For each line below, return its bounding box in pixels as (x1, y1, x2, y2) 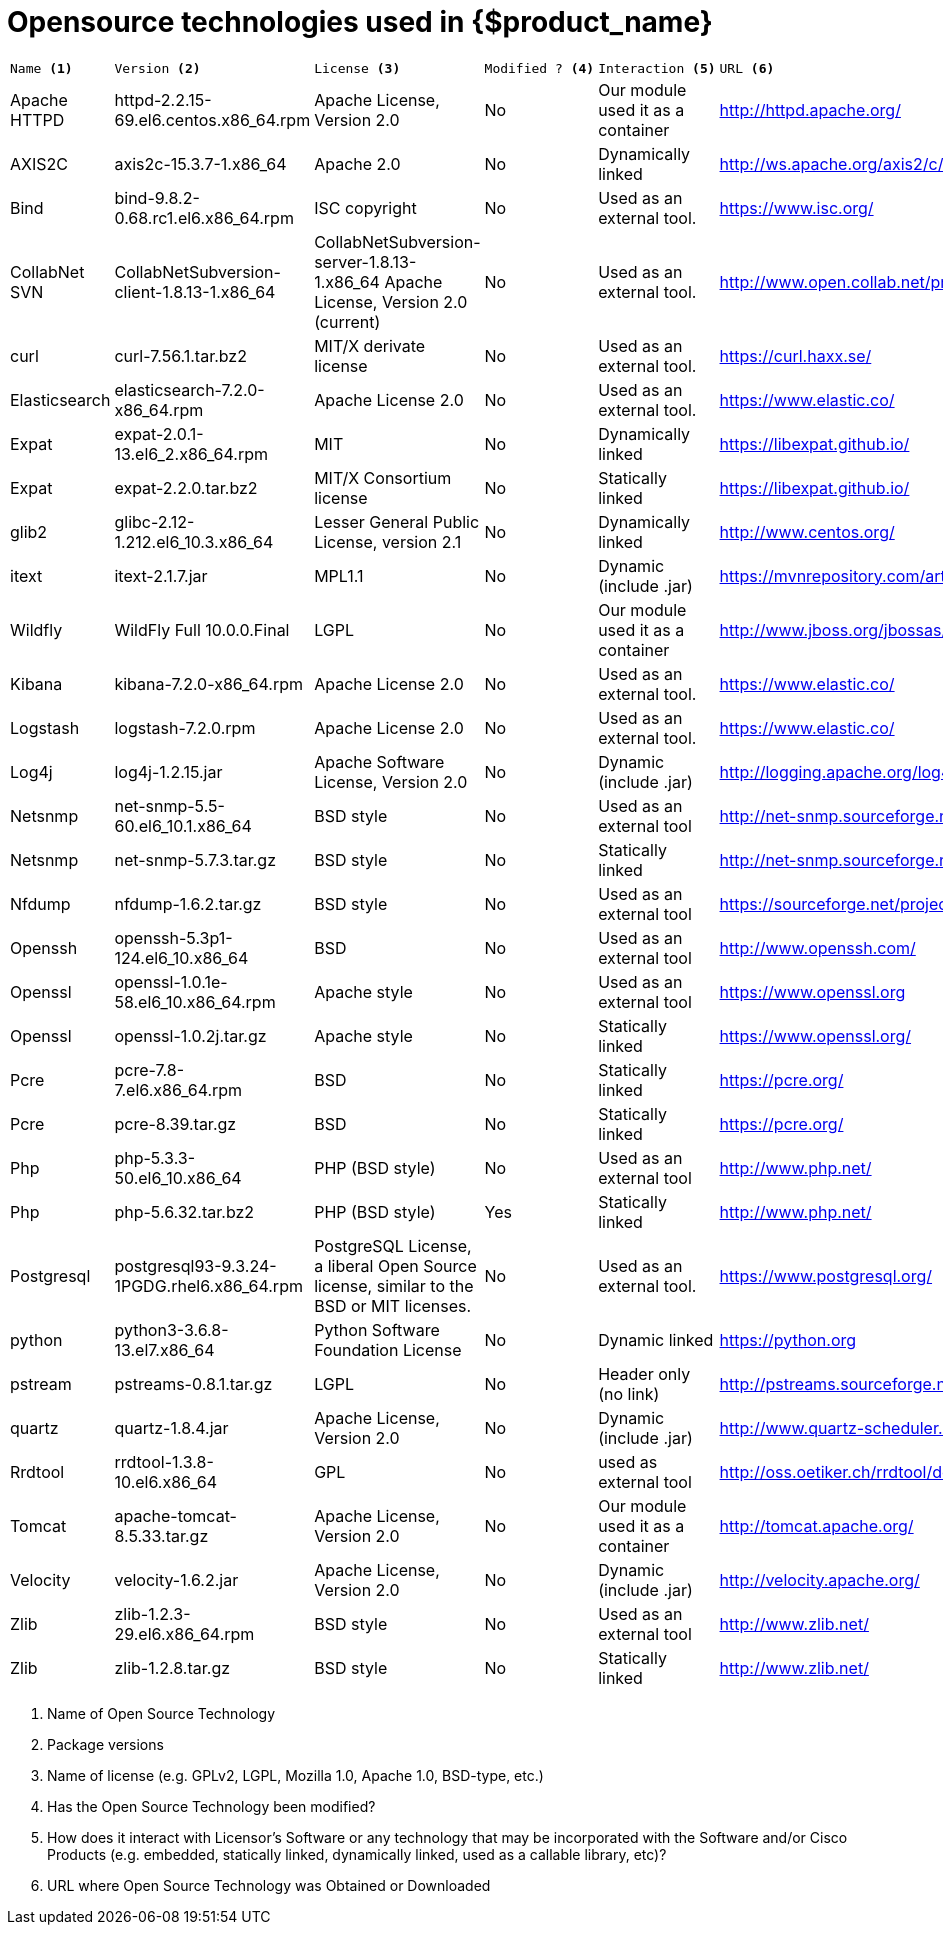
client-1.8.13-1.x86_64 (114, 281, 276, 302)
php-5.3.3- (114, 1147, 196, 1168)
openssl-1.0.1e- (114, 971, 228, 992)
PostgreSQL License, (314, 1235, 472, 1256)
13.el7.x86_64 (114, 1339, 215, 1360)
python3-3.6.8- (114, 1319, 229, 1340)
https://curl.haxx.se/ (719, 345, 872, 366)
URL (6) (719, 60, 775, 76)
